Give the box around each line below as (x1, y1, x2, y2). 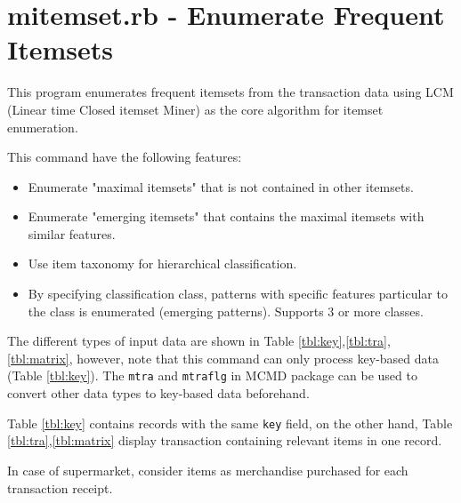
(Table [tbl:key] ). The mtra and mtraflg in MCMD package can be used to (7, 366, 417, 385)
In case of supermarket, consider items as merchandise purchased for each (7, 460, 408, 479)
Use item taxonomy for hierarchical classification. (28, 254, 297, 273)
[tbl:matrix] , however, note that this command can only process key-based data (7, 348, 439, 367)
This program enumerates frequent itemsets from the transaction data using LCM (7, 83, 454, 101)
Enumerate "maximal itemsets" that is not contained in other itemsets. (28, 177, 414, 196)
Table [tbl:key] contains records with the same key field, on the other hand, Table (7, 413, 453, 432)
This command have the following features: (7, 148, 242, 166)
